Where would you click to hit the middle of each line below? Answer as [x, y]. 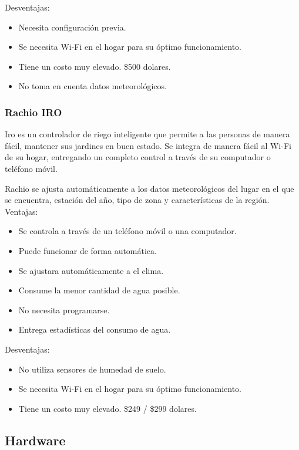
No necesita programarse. [64, 309]
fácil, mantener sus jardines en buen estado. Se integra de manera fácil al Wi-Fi [148, 145]
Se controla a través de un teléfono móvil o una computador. [127, 231]
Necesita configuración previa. [72, 27]
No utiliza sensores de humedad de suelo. [92, 369]
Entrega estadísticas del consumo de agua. [95, 329]
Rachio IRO [33, 112]
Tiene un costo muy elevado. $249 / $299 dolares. [107, 408]
